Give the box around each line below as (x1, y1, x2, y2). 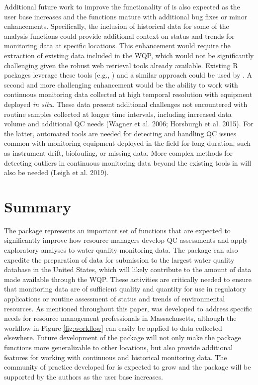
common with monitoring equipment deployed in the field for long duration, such (4, 138, 251, 148)
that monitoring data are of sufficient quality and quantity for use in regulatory (4, 284, 246, 294)
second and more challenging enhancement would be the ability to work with (4, 79, 238, 90)
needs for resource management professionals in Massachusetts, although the (4, 313, 237, 323)
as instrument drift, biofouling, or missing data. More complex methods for (4, 147, 233, 158)
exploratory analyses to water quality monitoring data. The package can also (4, 245, 238, 255)
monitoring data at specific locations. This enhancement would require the (4, 40, 231, 51)
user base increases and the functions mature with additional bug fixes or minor (4, 11, 248, 21)
